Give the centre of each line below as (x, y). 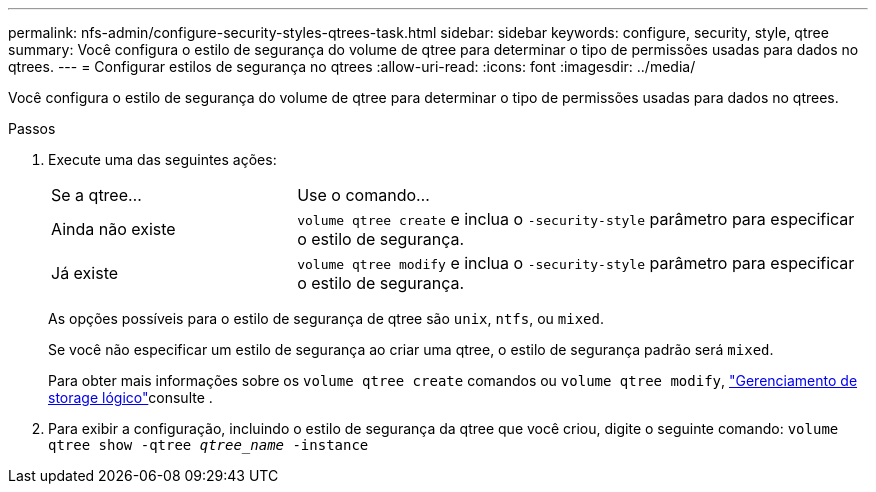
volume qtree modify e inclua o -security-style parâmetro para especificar (576, 263)
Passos (32, 128)
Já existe (85, 273)
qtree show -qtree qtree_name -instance (208, 445)
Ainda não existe (113, 229)
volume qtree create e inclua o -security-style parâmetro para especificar (576, 219)
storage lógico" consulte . (130, 397)
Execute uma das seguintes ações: (162, 159)
